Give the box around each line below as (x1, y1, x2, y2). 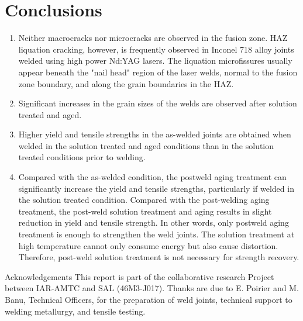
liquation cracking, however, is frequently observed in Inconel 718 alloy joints (18, 43, 294, 55)
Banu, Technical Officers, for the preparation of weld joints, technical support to (5, 294, 292, 305)
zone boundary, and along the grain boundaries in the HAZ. (18, 77, 234, 89)
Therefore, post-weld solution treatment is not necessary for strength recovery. (18, 251, 299, 263)
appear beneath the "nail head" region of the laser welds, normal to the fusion (18, 65, 298, 78)
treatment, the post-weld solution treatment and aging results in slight (18, 205, 272, 217)
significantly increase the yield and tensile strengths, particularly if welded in (18, 182, 294, 194)
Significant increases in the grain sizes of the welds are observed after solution (18, 97, 297, 109)
